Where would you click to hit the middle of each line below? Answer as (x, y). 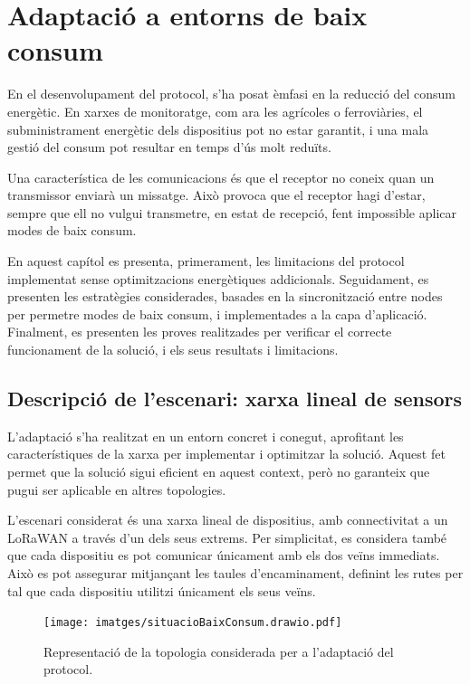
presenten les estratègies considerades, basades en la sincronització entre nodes (225, 296)
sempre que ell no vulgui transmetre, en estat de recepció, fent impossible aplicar (232, 212)
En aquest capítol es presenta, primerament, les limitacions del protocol (206, 261)
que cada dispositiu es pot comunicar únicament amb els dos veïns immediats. (224, 555)
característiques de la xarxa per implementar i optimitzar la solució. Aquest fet (226, 454)
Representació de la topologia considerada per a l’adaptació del (219, 651)
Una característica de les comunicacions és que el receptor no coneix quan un (221, 177)
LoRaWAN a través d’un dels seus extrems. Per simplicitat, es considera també (227, 537)
